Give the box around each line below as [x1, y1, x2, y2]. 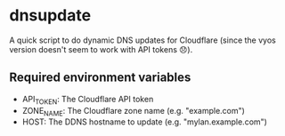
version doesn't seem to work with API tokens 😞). [9, 44, 193, 54]
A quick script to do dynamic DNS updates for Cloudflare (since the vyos [9, 35, 276, 45]
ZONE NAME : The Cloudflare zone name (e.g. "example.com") [21, 105, 245, 118]
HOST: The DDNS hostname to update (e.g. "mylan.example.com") [21, 116, 267, 127]
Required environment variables [9, 70, 191, 85]
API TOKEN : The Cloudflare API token [21, 93, 154, 107]
